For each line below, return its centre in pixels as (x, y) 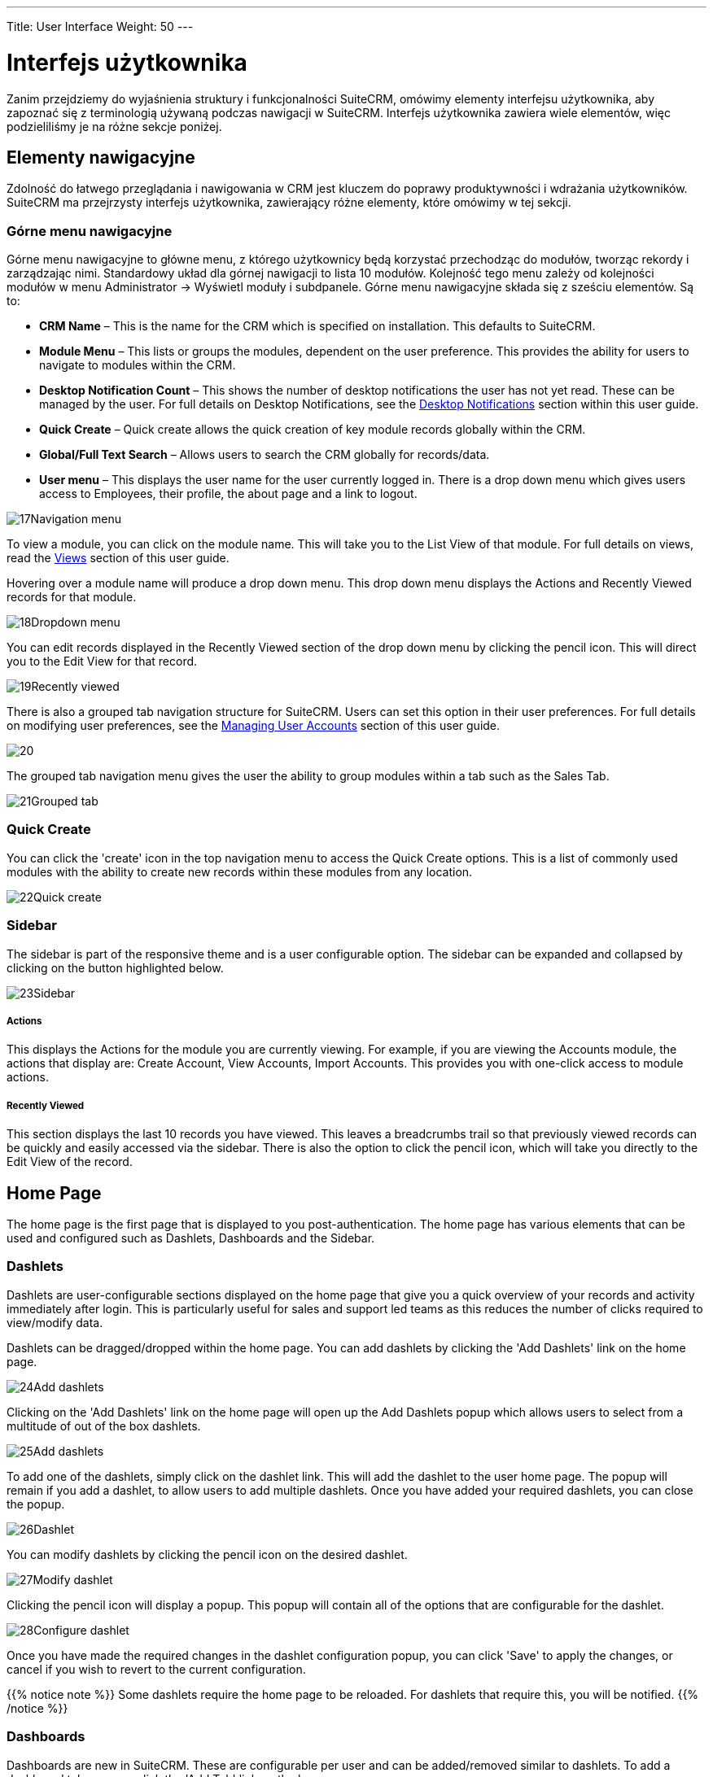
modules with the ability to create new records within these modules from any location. (240, 871)
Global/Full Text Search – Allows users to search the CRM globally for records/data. (265, 455)
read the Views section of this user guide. (118, 558)
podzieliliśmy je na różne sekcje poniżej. (114, 126)
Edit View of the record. (70, 1162)
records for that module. (72, 597)
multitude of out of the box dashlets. (104, 1426)
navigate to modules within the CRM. (138, 365)
